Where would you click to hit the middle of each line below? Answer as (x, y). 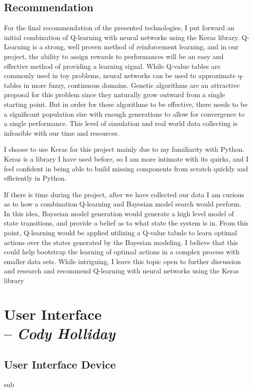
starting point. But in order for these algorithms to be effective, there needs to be (126, 104)
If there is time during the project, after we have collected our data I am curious (124, 194)
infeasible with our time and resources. (62, 133)
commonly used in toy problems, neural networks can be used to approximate (120, 75)
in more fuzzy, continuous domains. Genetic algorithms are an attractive (132, 85)
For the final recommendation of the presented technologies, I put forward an (119, 28)
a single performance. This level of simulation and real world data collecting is (121, 123)
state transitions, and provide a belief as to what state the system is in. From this (126, 223)
